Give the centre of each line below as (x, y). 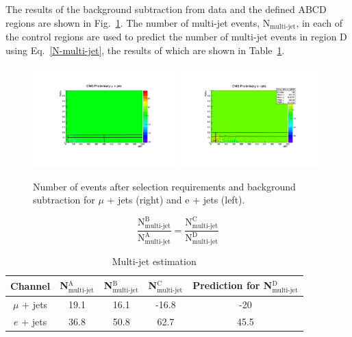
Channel (30, 286)
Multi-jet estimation (154, 261)
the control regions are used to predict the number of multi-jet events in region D (176, 37)
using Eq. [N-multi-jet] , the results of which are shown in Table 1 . (145, 50)
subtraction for (64, 200)
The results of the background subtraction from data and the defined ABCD (166, 9)
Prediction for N (232, 285)
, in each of (319, 22)
